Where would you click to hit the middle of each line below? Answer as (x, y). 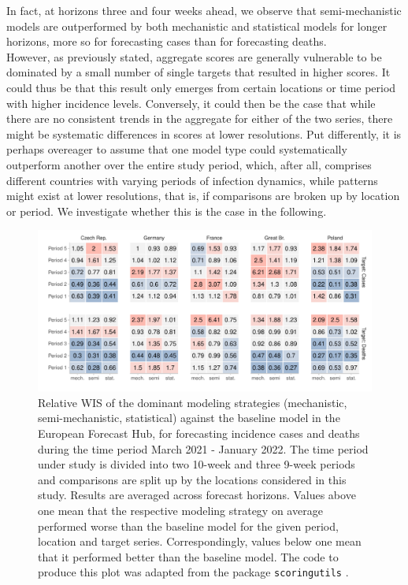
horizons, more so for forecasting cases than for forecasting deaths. (167, 41)
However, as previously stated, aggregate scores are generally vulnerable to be (194, 56)
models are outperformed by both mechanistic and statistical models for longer (197, 26)
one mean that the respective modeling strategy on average (180, 511)
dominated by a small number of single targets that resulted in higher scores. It (198, 72)
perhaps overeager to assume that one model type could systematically (177, 149)
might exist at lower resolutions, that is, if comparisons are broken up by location (203, 196)
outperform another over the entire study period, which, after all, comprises (189, 164)
